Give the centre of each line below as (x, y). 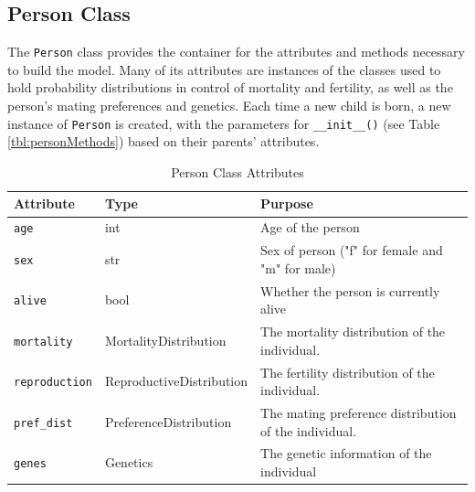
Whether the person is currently (350, 290)
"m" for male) (298, 267)
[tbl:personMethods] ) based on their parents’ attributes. (164, 141)
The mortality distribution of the (353, 332)
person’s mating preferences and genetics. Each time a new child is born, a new (229, 106)
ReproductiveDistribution (176, 381)
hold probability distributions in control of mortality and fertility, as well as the (230, 87)
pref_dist (43, 423)
